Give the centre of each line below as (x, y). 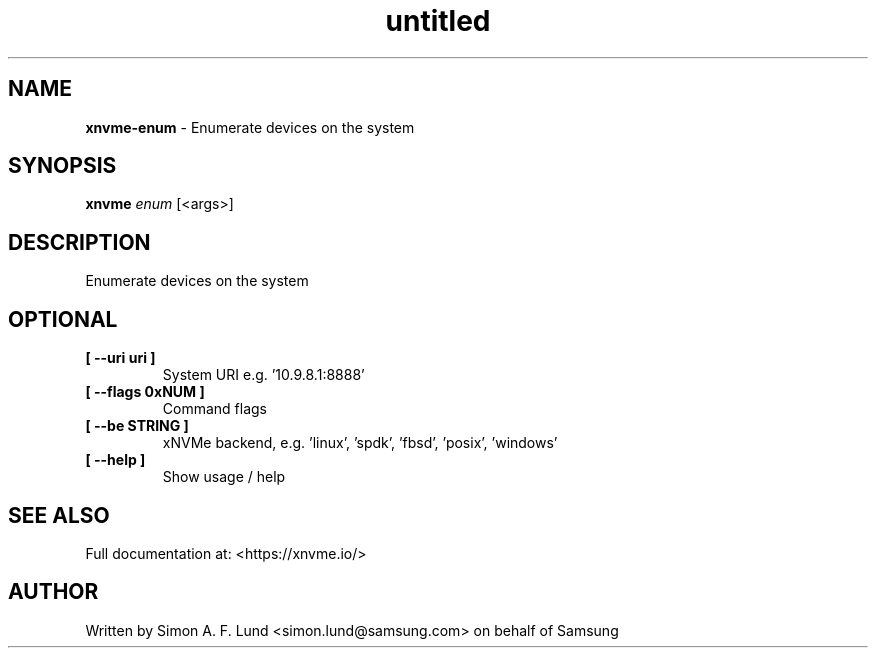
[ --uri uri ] (120, 358)
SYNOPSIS (62, 166)
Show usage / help (224, 477)
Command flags (214, 409)
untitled (438, 21)
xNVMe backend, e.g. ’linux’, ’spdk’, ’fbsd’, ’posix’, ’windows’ (360, 443)
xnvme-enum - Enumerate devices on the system (250, 127)
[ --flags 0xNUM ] (145, 392)
